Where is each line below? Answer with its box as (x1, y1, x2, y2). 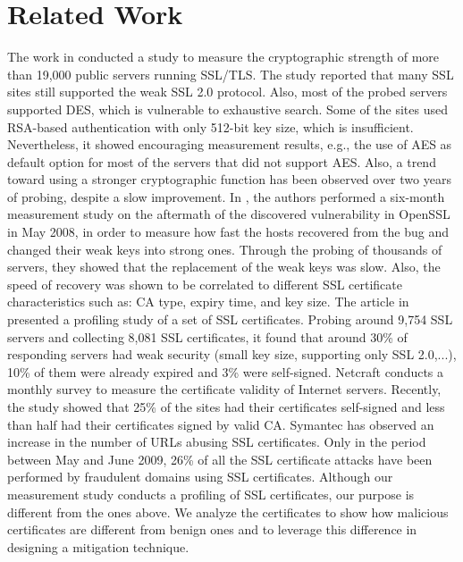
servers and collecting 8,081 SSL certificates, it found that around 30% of (7, 327, 408, 346)
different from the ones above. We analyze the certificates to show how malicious (7, 502, 449, 521)
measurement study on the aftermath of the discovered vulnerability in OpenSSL (7, 205, 450, 223)
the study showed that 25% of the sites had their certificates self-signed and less (7, 398, 445, 415)
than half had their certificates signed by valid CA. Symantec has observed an (7, 415, 434, 433)
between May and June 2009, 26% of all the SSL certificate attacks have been (7, 449, 433, 468)
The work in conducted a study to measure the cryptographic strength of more (7, 47, 440, 66)
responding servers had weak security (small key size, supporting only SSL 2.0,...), (7, 345, 457, 364)
